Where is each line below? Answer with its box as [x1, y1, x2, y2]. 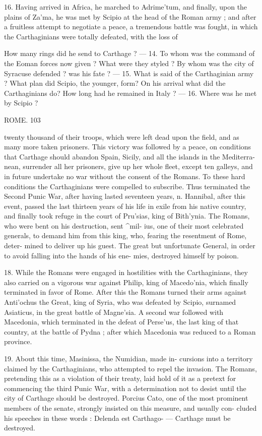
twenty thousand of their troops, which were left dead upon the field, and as [4, 131, 239, 142]
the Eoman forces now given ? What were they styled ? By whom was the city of [4, 58, 254, 68]
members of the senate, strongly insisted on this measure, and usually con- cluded [4, 402, 257, 413]
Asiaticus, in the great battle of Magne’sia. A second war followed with [4, 306, 224, 317]
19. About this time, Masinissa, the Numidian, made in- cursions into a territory [4, 353, 253, 363]
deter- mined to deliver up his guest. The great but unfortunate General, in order [4, 240, 255, 251]
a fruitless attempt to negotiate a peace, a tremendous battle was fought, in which [4, 21, 258, 32]
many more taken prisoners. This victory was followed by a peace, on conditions [4, 141, 251, 152]
